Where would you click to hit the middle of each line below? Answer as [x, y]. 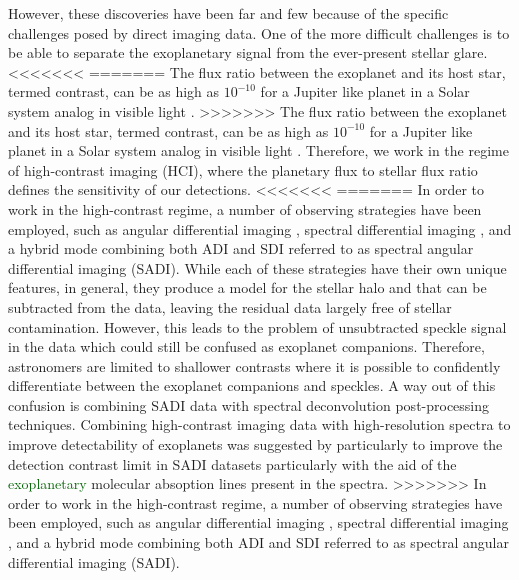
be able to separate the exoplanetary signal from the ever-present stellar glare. [248, 52]
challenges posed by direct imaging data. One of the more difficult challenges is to [259, 32]
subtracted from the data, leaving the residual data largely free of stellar [230, 306]
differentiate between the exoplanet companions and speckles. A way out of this [252, 385]
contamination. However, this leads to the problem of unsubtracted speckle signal [257, 326]
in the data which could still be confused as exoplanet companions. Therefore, [246, 346]
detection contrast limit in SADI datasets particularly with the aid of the [232, 463]
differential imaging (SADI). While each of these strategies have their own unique [257, 267]
